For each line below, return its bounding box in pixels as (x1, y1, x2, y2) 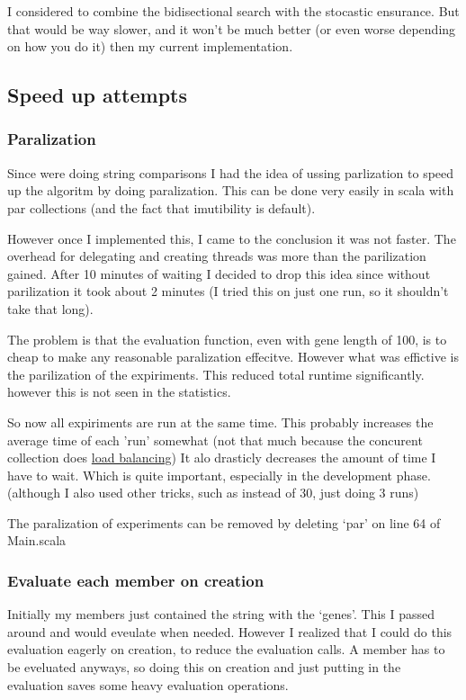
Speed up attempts (7, 81, 188, 109)
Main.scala (7, 531, 67, 550)
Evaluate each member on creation (7, 569, 264, 591)
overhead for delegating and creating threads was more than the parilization (7, 247, 426, 265)
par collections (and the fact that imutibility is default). (7, 198, 316, 217)
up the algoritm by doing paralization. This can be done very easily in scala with (7, 181, 454, 200)
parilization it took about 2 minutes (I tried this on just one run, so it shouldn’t (7, 282, 449, 301)
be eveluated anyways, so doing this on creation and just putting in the (7, 658, 401, 677)
